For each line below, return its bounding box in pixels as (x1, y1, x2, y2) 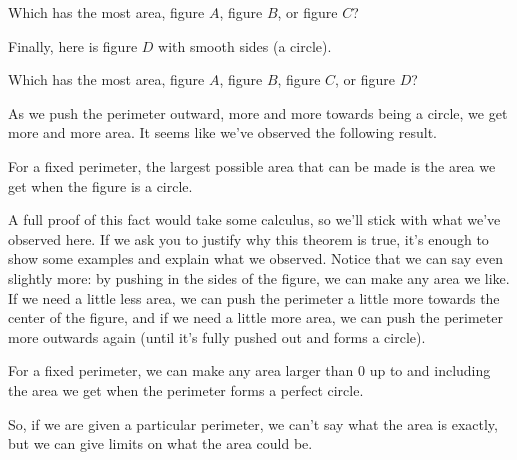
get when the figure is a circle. (8, 175, 193, 196)
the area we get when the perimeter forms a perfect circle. (8, 379, 364, 400)
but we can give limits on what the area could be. (8, 433, 313, 454)
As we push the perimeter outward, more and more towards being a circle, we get (8, 102, 508, 123)
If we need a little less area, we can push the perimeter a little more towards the (8, 287, 500, 308)
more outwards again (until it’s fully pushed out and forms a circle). (8, 326, 426, 347)
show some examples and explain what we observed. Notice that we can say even (8, 248, 503, 269)
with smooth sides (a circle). (158, 35, 332, 56)
